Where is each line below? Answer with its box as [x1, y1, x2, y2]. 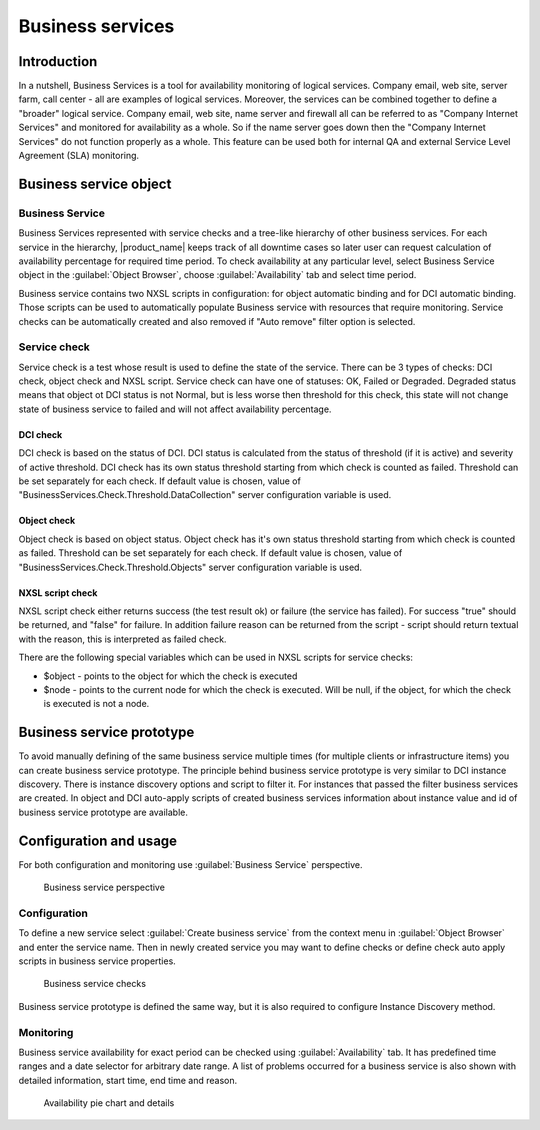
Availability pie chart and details [43, 1097, 175, 1109]
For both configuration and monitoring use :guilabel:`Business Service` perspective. [18, 858, 364, 870]
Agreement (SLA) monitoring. [18, 150, 140, 162]
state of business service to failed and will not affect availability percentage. [18, 403, 332, 415]
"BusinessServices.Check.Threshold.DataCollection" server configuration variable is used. [18, 489, 392, 501]
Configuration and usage [18, 832, 178, 849]
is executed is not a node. [43, 698, 150, 710]
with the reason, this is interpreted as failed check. [18, 633, 227, 645]
